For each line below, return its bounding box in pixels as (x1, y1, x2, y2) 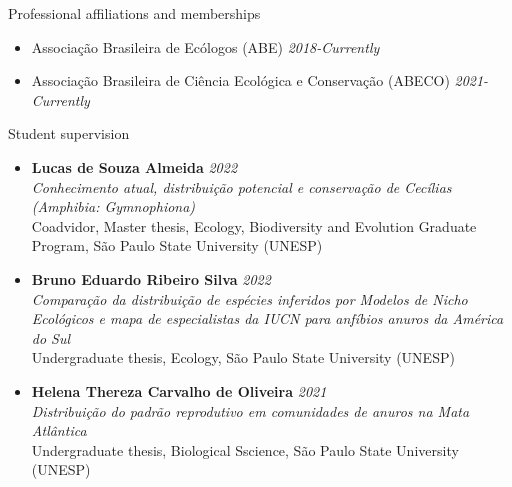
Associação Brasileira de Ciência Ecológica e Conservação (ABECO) (31, 70, 450, 91)
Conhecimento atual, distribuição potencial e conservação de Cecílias (31, 176, 452, 197)
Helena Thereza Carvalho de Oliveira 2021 (31, 380, 327, 401)
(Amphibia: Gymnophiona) (31, 196, 196, 217)
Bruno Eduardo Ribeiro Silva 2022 (31, 268, 271, 289)
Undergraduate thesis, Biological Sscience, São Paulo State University (31, 439, 459, 460)
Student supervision (8, 123, 130, 144)
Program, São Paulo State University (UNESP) (31, 235, 323, 256)
